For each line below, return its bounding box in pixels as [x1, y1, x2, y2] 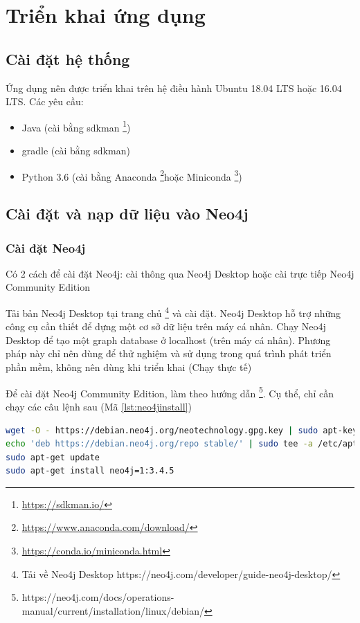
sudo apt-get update [6, 452, 100, 462]
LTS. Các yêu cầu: [6, 94, 84, 109]
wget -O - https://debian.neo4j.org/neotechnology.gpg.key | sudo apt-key [6, 425, 358, 435]
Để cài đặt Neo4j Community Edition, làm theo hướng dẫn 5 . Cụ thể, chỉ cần [6, 383, 334, 400]
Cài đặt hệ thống [6, 48, 130, 69]
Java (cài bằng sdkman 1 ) [21, 118, 131, 134]
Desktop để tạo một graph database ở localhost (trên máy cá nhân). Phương [6, 332, 331, 347]
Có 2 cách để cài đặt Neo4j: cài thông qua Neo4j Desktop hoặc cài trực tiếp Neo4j [6, 266, 354, 280]
